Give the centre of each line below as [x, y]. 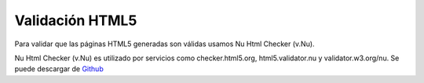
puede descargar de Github [59, 69]
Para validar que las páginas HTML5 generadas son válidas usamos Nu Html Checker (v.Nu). [164, 44]
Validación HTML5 [76, 20]
